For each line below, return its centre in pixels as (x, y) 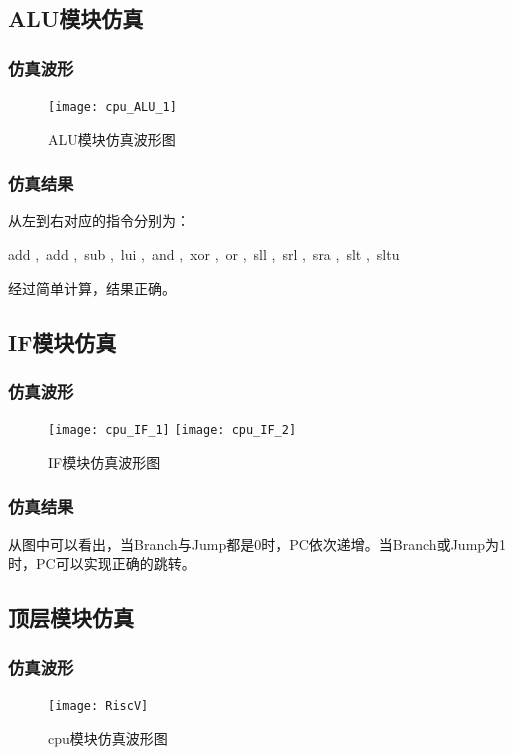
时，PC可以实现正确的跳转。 (102, 563)
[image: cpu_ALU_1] (112, 107)
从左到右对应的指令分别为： (99, 220)
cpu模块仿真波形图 (108, 737)
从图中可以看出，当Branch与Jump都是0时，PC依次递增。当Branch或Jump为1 (257, 543)
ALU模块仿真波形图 (112, 138)
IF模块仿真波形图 (104, 461)
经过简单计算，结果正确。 (92, 287)
